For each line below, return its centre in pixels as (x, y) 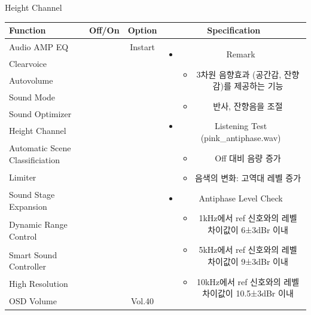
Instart (142, 46)
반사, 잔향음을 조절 (248, 105)
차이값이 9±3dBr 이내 (248, 262)
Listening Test (241, 126)
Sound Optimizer (40, 113)
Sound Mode (32, 97)
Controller (28, 266)
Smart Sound (33, 254)
